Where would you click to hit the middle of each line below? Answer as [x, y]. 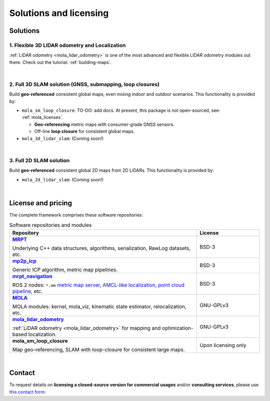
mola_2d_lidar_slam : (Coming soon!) [63, 179]
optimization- [177, 328]
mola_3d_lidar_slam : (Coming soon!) [63, 138]
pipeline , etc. [27, 291]
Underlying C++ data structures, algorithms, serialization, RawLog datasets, [101, 248]
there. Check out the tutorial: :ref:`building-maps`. [60, 62]
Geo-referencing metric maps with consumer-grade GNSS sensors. [104, 124]
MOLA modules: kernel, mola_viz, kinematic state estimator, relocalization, [99, 306]
